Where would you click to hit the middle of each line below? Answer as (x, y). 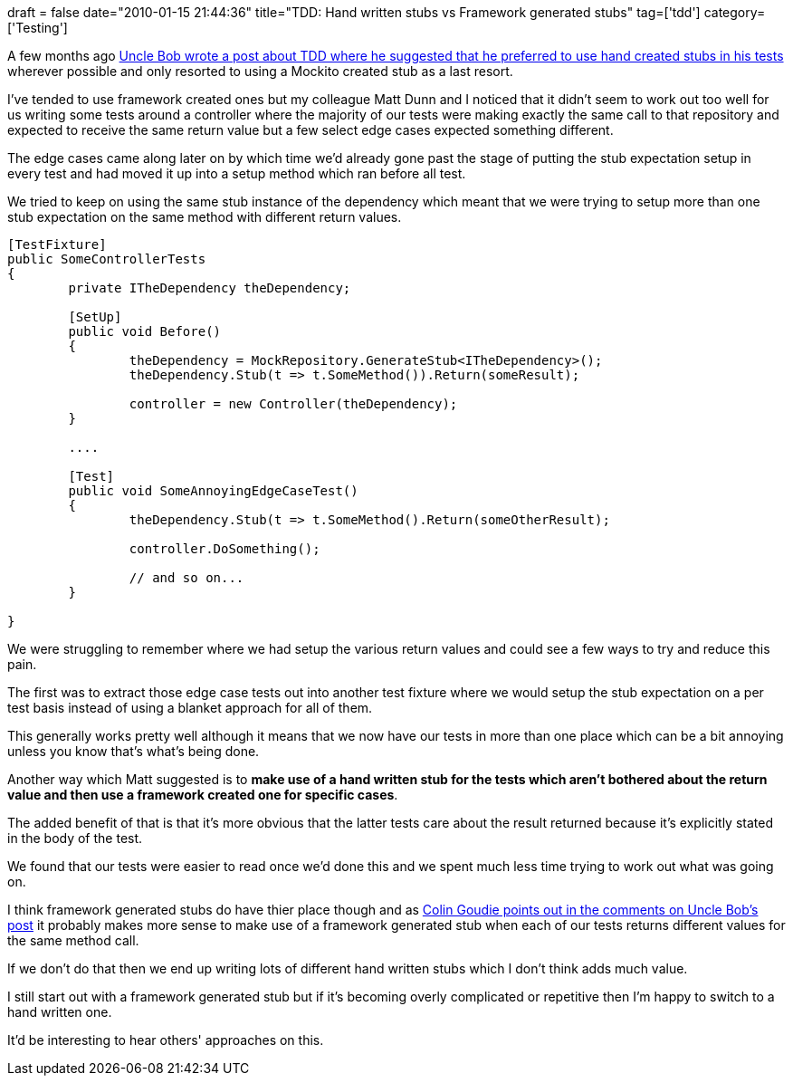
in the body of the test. (75, 838)
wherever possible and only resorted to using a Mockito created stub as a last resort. (260, 71)
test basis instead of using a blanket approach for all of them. (190, 708)
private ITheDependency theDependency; (210, 288)
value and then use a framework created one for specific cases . (203, 795)
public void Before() (145, 331)
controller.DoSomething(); (225, 549)
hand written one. (60, 1012)
